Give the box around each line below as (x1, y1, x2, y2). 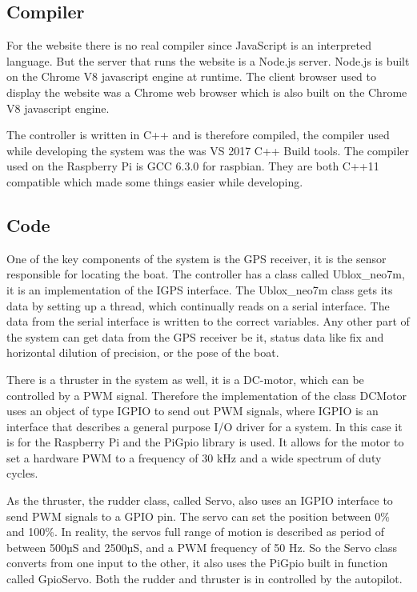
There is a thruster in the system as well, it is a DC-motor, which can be (6, 370, 364, 387)
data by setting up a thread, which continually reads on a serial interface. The (6, 297, 390, 314)
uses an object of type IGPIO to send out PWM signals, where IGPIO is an (6, 402, 379, 419)
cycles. (6, 465, 38, 482)
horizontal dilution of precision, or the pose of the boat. (6, 344, 279, 361)
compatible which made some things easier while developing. (6, 173, 303, 190)
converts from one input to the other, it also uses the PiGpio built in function (6, 554, 388, 571)
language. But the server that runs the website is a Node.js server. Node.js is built (6, 52, 410, 69)
